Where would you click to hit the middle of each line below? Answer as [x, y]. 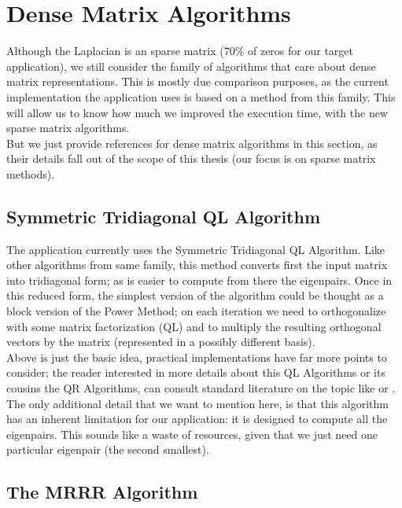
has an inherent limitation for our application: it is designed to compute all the [197, 419]
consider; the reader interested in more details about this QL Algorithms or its [196, 372]
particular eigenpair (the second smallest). [108, 449]
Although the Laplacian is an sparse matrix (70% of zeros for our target [180, 51]
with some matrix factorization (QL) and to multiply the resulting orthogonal [194, 326]
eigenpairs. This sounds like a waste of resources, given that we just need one [192, 434]
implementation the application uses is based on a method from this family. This [201, 96]
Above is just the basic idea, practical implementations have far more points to [197, 357]
